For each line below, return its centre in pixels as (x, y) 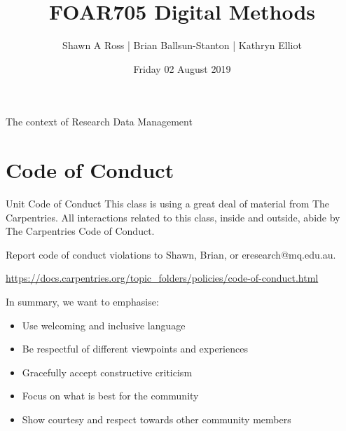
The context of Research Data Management (99, 122)
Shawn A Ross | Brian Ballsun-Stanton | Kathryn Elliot (182, 45)
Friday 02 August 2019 (182, 68)
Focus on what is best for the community (110, 396)
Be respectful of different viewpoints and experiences (135, 349)
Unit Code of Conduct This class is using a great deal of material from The (168, 204)
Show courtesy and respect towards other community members (157, 419)
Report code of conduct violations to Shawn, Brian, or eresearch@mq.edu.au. (171, 254)
